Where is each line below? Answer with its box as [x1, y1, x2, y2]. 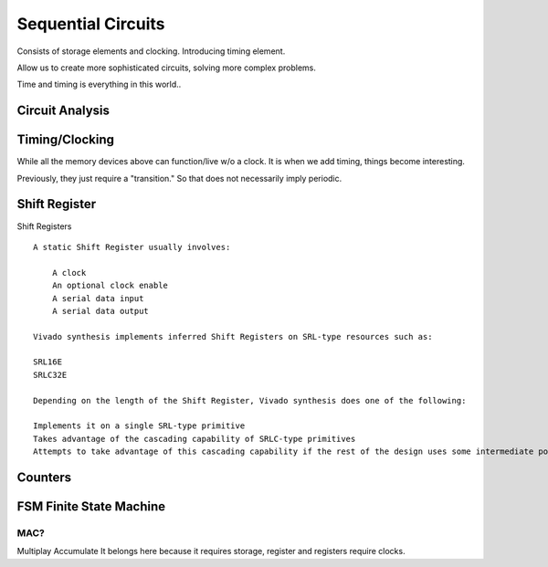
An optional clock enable [51, 280, 169, 291]
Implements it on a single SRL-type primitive [33, 421, 246, 431]
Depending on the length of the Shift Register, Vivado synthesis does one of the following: [33, 395, 467, 405]
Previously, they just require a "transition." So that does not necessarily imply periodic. [16, 173, 342, 184]
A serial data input [51, 293, 144, 303]
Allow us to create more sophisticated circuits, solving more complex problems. [16, 62, 317, 73]
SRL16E [33, 357, 63, 367]
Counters [16, 470, 72, 485]
